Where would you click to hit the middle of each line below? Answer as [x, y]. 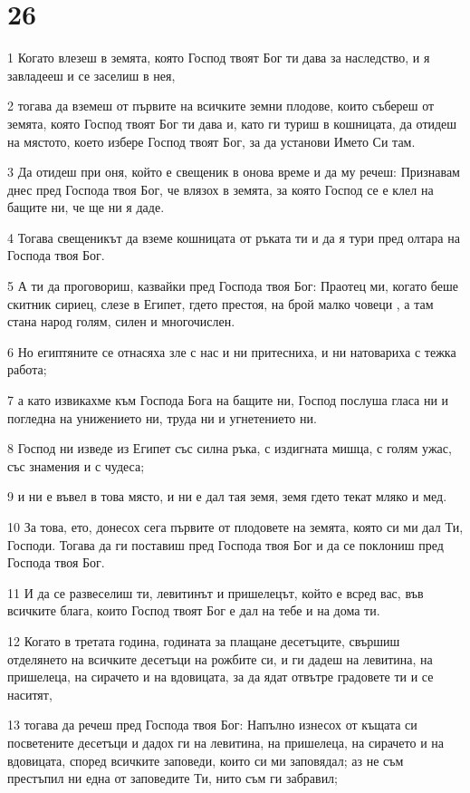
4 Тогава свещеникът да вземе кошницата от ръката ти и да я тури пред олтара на [234, 237]
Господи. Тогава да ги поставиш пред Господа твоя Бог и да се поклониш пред [225, 544]
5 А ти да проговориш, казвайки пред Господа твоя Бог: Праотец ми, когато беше [233, 286]
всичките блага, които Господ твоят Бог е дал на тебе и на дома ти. [194, 610]
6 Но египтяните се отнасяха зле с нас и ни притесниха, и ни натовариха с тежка [232, 351]
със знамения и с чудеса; [76, 465]
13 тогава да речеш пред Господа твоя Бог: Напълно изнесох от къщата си [212, 725]
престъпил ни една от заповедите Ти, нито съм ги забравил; [173, 778]
